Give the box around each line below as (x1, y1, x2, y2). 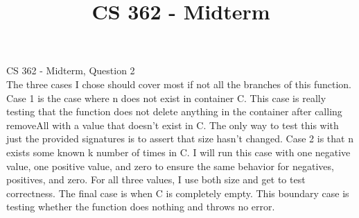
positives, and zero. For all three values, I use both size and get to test (6, 172, 306, 187)
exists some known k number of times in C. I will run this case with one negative (6, 144, 351, 159)
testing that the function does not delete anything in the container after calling (6, 104, 342, 119)
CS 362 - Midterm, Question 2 (6, 63, 135, 78)
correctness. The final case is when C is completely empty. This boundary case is (6, 185, 349, 200)
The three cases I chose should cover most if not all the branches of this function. (6, 76, 351, 91)
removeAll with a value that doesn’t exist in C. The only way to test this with (6, 117, 339, 132)
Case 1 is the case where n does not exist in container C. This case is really (6, 90, 326, 105)
